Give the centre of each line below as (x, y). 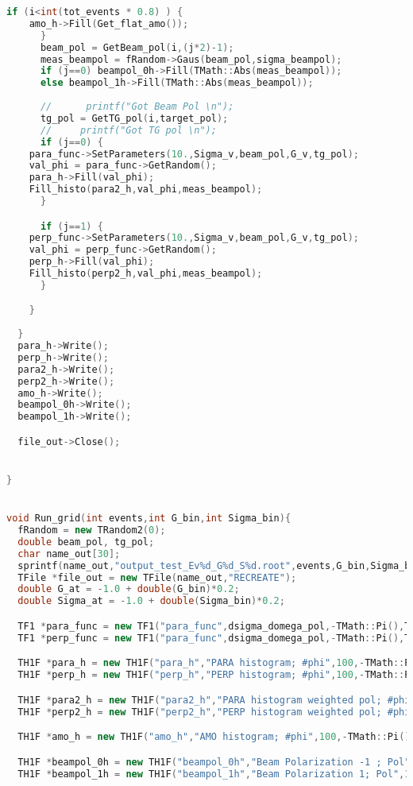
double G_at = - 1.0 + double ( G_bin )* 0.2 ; (129, 589)
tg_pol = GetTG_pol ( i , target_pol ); (134, 118)
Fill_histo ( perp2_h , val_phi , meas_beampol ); (146, 274)
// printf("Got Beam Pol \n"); (137, 106)
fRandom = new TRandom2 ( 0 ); (92, 530)
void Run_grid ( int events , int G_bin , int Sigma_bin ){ (149, 519)
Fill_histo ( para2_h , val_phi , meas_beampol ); (146, 190)
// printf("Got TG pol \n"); (128, 130)
